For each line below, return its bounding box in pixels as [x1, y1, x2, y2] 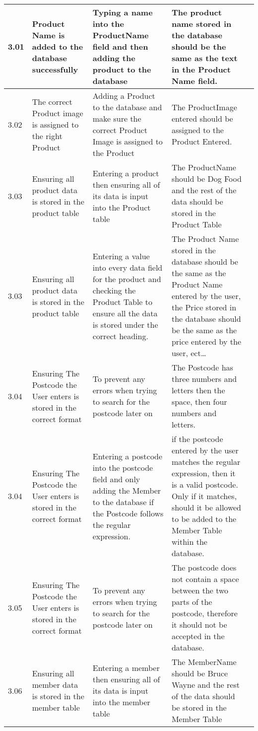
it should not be [171, 619, 227, 630]
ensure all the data [92, 307, 158, 319]
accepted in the [171, 630, 225, 642]
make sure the [92, 113, 141, 124]
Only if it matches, [171, 490, 237, 502]
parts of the [171, 596, 212, 607]
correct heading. [92, 330, 148, 342]
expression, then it [171, 467, 236, 479]
